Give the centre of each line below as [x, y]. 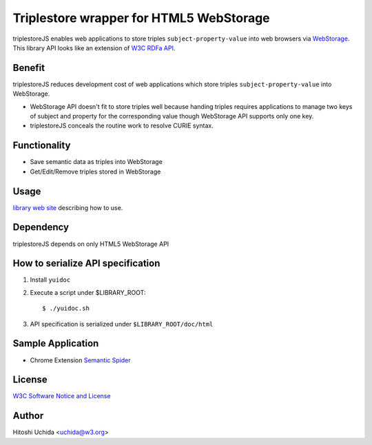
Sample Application [56, 343]
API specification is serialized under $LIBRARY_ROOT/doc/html [122, 324]
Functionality [42, 146]
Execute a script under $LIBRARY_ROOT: [88, 292]
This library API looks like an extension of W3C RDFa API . [94, 48]
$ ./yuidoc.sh [66, 309]
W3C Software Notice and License [62, 396]
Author [28, 416]
